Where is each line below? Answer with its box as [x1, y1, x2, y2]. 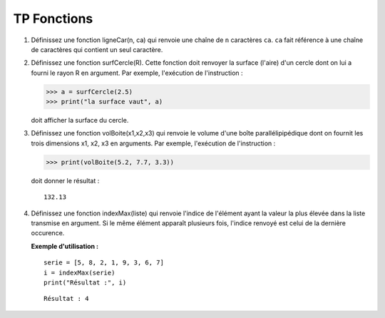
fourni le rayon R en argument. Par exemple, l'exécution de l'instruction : [31, 68, 243, 77]
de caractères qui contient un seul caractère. [31, 45, 163, 53]
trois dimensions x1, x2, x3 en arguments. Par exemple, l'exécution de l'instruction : [31, 139, 276, 148]
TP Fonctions [13, 11, 93, 26]
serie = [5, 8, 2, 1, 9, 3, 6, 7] [43, 259, 164, 267]
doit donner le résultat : [31, 176, 100, 185]
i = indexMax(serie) [43, 268, 115, 277]
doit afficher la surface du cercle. [31, 116, 129, 125]
